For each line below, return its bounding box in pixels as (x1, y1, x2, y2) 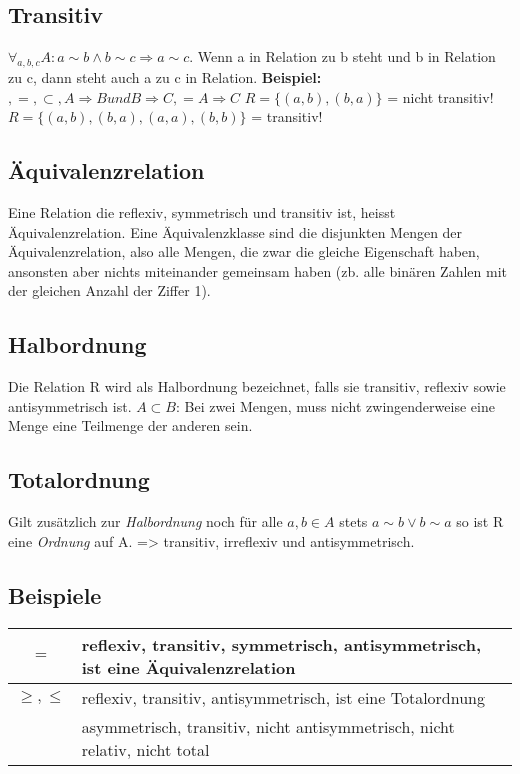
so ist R (456, 511, 504, 532)
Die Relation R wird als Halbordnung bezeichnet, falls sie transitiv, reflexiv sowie (8, 376, 506, 397)
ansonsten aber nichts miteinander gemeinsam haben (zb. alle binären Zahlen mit (8, 260, 507, 281)
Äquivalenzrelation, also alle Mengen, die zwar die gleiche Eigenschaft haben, (8, 241, 480, 262)
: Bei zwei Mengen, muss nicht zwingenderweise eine (176, 395, 495, 416)
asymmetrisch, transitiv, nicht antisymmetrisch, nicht (81, 714, 455, 738)
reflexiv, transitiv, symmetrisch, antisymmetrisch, (81, 632, 482, 656)
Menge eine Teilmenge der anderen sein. (8, 415, 253, 436)
